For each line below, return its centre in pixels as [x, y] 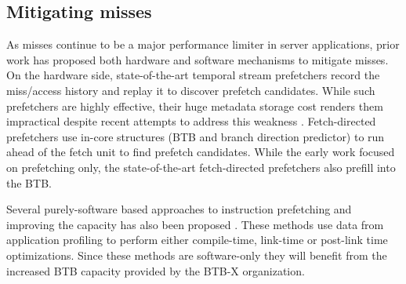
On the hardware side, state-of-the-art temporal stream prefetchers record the [193, 75]
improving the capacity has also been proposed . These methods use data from [195, 224]
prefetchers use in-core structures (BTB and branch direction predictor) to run [196, 136]
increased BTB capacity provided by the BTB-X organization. [156, 270]
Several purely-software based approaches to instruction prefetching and [179, 209]
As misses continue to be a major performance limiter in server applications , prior [203, 44]
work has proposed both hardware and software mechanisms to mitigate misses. [198, 59]
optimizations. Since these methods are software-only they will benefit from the [197, 255]
